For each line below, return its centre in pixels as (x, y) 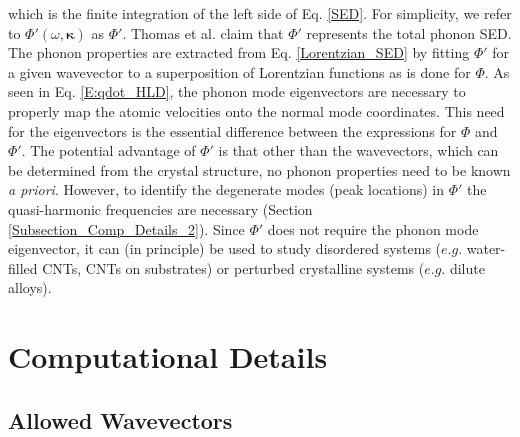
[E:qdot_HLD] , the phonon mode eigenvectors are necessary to (273, 91)
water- (486, 248)
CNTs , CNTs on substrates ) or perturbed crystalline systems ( (233, 267)
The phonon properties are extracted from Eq (148, 52)
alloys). (30, 287)
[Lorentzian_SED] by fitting (383, 52)
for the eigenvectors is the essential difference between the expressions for (232, 130)
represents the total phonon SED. (409, 32)
